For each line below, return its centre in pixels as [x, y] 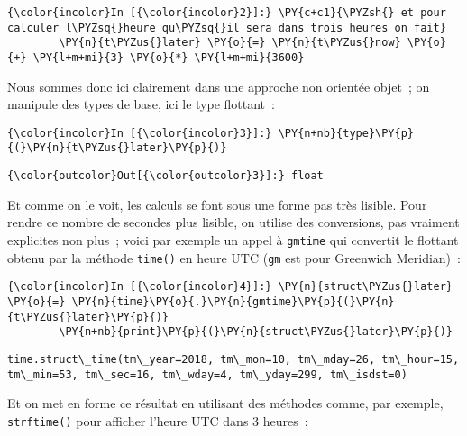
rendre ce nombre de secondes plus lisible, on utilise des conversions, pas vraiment [233, 222]
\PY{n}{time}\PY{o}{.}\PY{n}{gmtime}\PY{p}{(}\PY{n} [233, 301]
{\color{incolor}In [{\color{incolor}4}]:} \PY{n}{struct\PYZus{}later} [230, 287]
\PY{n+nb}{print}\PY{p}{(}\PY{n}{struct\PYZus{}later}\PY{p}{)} [256, 332]
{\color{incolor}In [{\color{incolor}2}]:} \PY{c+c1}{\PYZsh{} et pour [227, 13]
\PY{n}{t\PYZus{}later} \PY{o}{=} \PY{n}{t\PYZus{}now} [230, 43]
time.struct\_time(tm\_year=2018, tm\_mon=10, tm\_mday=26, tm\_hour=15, [233, 359]
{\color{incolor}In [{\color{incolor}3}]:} [140, 133]
